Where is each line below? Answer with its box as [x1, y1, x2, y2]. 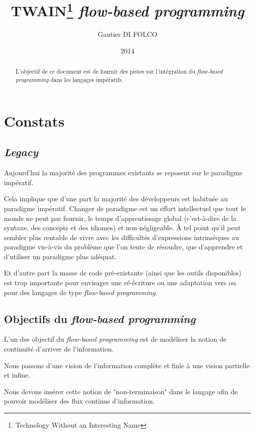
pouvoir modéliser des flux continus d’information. [4, 396, 155, 406]
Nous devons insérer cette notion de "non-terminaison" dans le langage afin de [4, 386, 238, 396]
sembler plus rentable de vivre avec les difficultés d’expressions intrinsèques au [4, 232, 239, 242]
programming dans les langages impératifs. [15, 76, 124, 84]
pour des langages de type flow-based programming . [4, 287, 157, 297]
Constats [4, 110, 65, 131]
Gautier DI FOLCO [98, 29, 157, 39]
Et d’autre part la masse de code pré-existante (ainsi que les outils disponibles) [4, 268, 242, 278]
